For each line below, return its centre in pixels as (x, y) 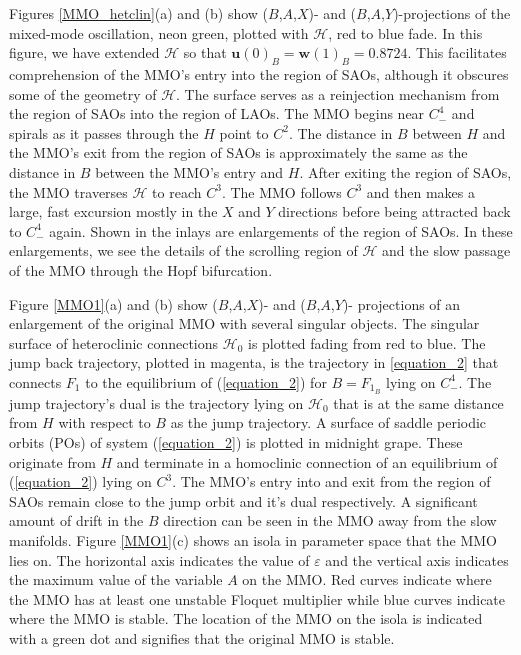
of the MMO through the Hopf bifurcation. (141, 269)
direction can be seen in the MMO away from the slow (330, 520)
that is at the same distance (418, 402)
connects (35, 381)
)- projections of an (401, 303)
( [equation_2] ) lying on (80, 481)
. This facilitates (457, 52)
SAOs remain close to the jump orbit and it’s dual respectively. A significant (243, 500)
